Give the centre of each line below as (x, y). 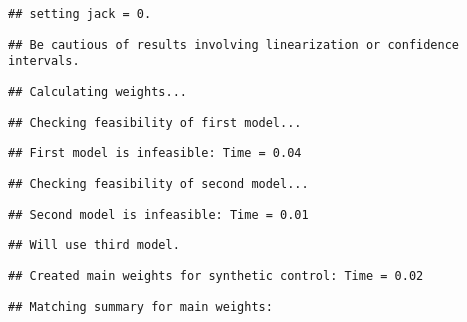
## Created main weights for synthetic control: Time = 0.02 (216, 275)
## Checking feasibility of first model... (155, 122)
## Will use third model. (94, 245)
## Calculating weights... (97, 91)
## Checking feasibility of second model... (158, 183)
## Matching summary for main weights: (140, 306)
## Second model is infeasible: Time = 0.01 (158, 214)
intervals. (44, 61)
